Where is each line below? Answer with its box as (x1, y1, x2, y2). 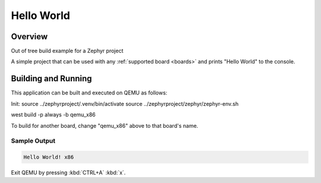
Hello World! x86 (23, 154, 74, 160)
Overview (11, 31, 48, 42)
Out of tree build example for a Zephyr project (11, 48, 124, 55)
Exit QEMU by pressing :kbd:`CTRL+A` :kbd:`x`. (11, 169, 126, 176)
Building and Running (11, 74, 92, 84)
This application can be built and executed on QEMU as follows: (11, 89, 168, 96)
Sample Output (11, 137, 56, 145)
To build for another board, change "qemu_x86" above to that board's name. (11, 122, 199, 129)
